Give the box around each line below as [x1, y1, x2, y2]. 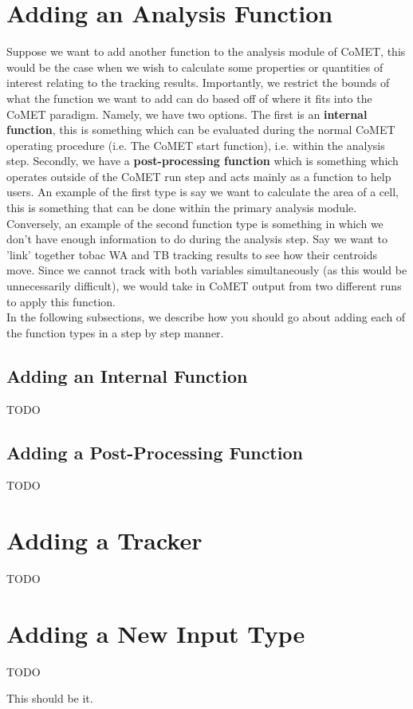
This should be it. [6, 690, 93, 707]
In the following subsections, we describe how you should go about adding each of [6, 309, 406, 325]
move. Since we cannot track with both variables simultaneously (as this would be [6, 262, 407, 278]
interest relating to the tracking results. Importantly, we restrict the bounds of [6, 74, 390, 91]
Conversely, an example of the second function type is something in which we [6, 215, 383, 231]
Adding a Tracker [6, 524, 203, 557]
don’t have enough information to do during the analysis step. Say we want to [6, 230, 387, 247]
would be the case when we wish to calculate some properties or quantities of [6, 58, 383, 75]
